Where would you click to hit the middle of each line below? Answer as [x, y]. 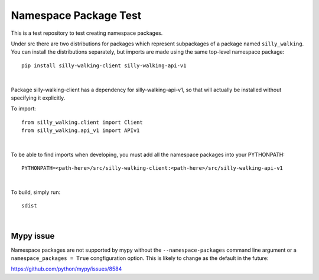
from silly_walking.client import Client [82, 122]
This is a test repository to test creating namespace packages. [87, 33]
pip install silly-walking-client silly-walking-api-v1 [104, 65]
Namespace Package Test [76, 15]
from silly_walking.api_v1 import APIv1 [81, 131]
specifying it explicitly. [38, 98]
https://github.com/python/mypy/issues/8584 [66, 269]
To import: [23, 108]
